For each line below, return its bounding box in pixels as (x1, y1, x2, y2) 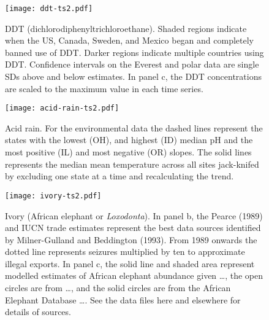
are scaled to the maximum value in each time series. (5, 82, 203, 95)
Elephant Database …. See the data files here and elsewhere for (5, 293, 241, 306)
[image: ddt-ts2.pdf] (5, 4, 93, 13)
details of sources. (5, 305, 71, 318)
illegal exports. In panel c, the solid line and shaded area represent (5, 257, 255, 270)
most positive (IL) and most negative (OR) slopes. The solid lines (5, 146, 252, 158)
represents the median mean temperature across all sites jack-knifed (5, 157, 259, 170)
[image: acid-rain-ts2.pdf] (5, 104, 119, 113)
